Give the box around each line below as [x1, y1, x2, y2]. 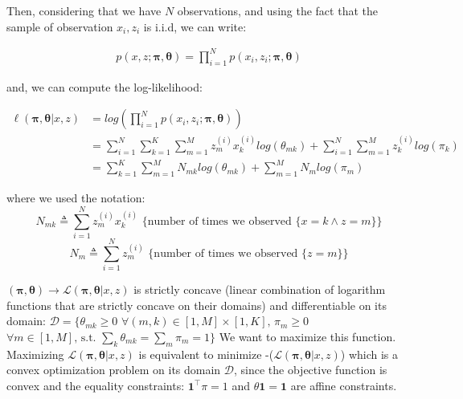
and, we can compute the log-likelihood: [6, 78, 203, 95]
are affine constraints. [290, 377, 397, 393]
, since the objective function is [234, 361, 387, 378]
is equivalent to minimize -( [138, 345, 274, 362]
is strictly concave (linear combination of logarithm [133, 280, 386, 297]
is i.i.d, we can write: [143, 18, 247, 35]
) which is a [340, 345, 399, 362]
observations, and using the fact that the [177, 2, 378, 18]
